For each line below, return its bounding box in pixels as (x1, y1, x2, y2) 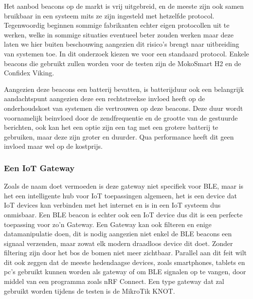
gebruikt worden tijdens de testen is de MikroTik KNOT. (4, 285, 175, 296)
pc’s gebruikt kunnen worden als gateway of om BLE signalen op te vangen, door (4, 266, 246, 277)
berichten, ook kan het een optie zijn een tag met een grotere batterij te (4, 122, 218, 132)
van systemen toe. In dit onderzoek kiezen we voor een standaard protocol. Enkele (4, 48, 249, 58)
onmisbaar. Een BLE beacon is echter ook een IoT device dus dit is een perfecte (4, 209, 243, 219)
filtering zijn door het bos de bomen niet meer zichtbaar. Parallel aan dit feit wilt (4, 247, 247, 258)
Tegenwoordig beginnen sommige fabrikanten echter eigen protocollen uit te (4, 20, 230, 30)
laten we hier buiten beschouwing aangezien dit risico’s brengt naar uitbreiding (4, 39, 239, 49)
